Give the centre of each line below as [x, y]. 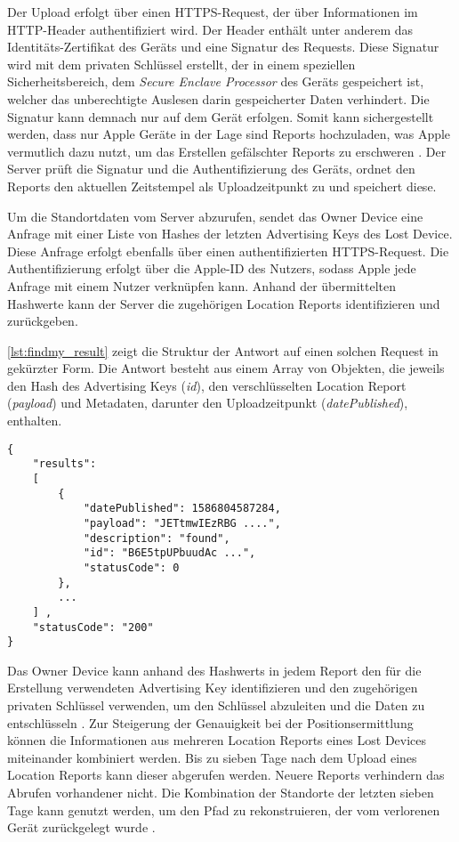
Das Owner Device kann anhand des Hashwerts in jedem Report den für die [214, 670]
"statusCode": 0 [131, 567]
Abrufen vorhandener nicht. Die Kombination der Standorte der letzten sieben [221, 792]
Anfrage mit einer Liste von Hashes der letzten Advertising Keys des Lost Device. [230, 234]
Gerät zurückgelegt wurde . [81, 827]
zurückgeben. [43, 321]
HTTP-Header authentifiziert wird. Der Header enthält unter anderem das [210, 29]
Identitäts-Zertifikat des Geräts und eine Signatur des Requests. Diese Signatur [223, 47]
